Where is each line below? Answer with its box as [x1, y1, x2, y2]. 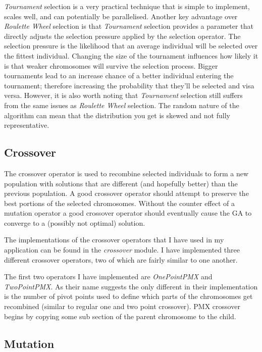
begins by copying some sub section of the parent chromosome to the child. [4, 311, 236, 321]
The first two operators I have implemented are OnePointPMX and [4, 271, 213, 282]
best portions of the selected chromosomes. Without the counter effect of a [4, 197, 235, 208]
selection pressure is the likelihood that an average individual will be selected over [4, 40, 258, 51]
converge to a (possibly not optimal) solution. [4, 217, 145, 228]
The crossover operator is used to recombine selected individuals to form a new [4, 168, 249, 178]
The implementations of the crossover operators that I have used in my [4, 234, 224, 245]
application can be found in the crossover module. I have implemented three [4, 244, 240, 255]
